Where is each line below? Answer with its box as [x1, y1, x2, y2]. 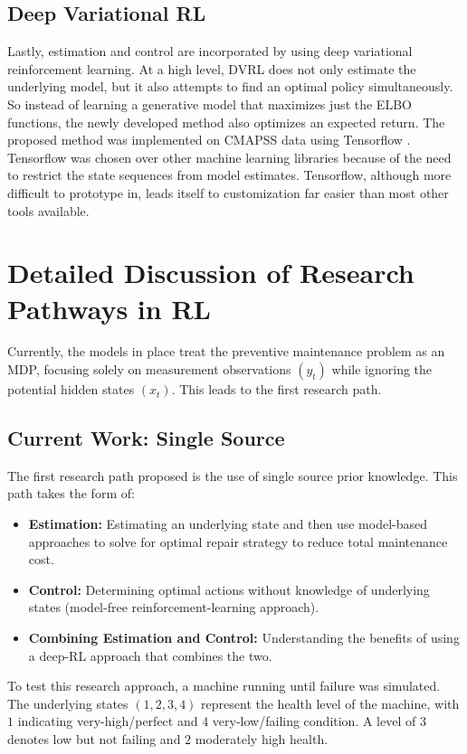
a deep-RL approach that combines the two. [28, 646, 272, 664]
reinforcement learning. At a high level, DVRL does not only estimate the [7, 59, 416, 78]
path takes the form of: [7, 484, 135, 503]
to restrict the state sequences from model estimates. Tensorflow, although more [7, 165, 452, 184]
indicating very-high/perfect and [17, 712, 198, 730]
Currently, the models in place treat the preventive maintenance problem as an [7, 342, 445, 361]
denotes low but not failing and [7, 729, 181, 748]
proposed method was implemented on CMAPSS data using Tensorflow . [7, 130, 411, 149]
